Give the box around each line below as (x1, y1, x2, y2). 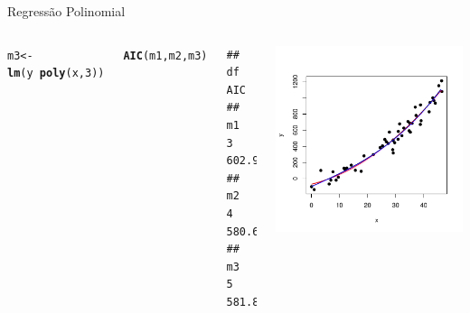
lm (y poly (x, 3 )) (7, 67, 105, 80)
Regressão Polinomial (7, 2, 126, 20)
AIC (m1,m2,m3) (123, 49, 208, 62)
